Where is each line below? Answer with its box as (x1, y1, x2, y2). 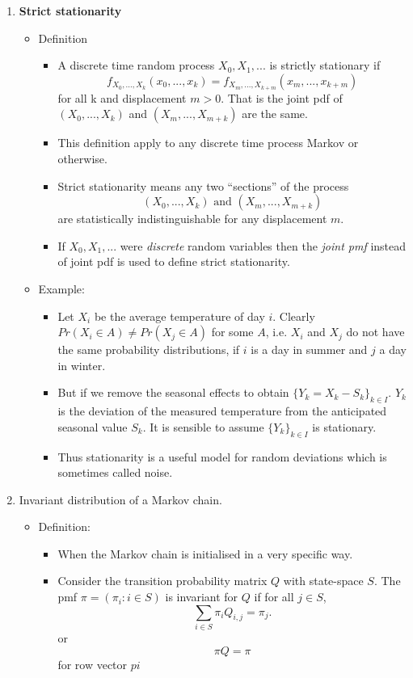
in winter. (57, 356, 106, 373)
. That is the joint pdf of (221, 89, 343, 106)
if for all (254, 588, 294, 605)
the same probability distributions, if (57, 341, 240, 358)
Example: (38, 280, 85, 297)
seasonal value (57, 418, 128, 435)
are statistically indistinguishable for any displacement (57, 210, 327, 227)
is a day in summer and (251, 341, 368, 358)
